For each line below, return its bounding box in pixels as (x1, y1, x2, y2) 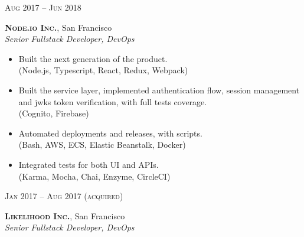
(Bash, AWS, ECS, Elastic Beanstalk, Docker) (18, 138, 186, 151)
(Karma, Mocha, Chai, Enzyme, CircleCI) (18, 170, 171, 182)
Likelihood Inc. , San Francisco (5, 209, 125, 222)
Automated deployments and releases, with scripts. (18, 126, 202, 139)
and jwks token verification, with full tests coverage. (18, 95, 207, 108)
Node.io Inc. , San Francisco (5, 21, 112, 33)
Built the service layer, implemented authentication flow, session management (18, 83, 300, 96)
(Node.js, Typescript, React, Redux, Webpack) (18, 64, 188, 76)
